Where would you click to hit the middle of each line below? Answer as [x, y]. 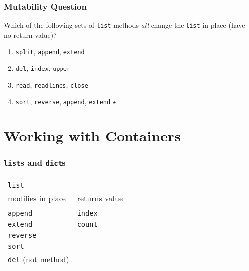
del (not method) [39, 259]
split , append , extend [50, 51]
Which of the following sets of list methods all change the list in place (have [124, 25]
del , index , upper [43, 68]
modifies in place [37, 198]
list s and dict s [35, 163]
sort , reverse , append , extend [63, 102]
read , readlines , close [52, 85]
